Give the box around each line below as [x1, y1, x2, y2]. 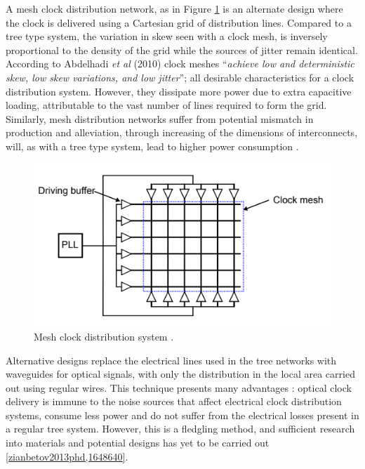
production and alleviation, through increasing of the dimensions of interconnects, [6, 125, 358, 140]
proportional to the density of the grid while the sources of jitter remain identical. [6, 42, 358, 57]
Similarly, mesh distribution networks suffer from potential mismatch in [6, 111, 314, 126]
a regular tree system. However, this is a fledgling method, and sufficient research [6, 421, 355, 436]
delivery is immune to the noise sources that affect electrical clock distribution [6, 394, 342, 409]
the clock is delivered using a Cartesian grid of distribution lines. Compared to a [6, 15, 352, 29]
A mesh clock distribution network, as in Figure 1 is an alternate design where [6, 1, 343, 15]
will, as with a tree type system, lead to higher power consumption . [6, 138, 299, 153]
